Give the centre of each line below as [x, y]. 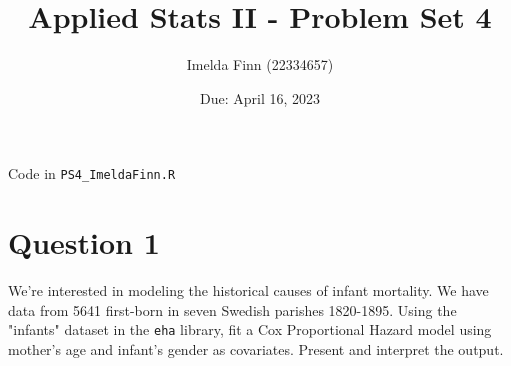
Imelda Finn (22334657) [260, 64]
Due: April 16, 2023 [260, 97]
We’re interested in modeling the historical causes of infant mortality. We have [248, 290]
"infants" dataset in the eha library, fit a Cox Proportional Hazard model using [250, 329]
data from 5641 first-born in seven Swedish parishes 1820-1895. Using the [232, 309]
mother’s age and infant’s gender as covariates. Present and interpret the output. [256, 348]
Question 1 [84, 242]
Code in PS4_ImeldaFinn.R [92, 173]
